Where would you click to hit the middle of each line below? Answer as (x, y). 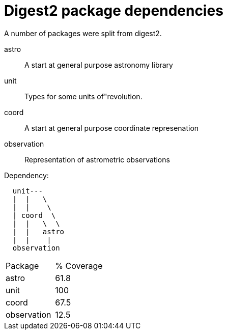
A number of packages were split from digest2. (83, 33)
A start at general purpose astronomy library (99, 65)
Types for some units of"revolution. (83, 96)
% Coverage (79, 266)
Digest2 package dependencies (114, 11)
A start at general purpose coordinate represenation (112, 128)
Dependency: (26, 175)
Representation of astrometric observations (97, 159)
